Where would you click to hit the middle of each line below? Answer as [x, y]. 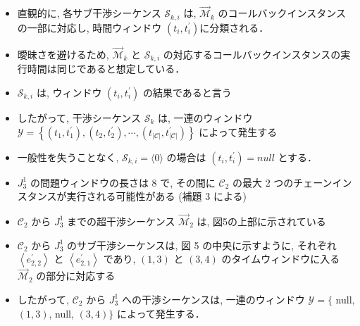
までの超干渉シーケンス [121, 221]
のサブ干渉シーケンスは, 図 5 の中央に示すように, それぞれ [202, 245]
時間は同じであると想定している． [106, 69]
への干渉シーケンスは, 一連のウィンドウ [213, 299]
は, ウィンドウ [69, 92]
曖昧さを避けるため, [63, 54]
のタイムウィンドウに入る [281, 259]
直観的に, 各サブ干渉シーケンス [89, 13]
